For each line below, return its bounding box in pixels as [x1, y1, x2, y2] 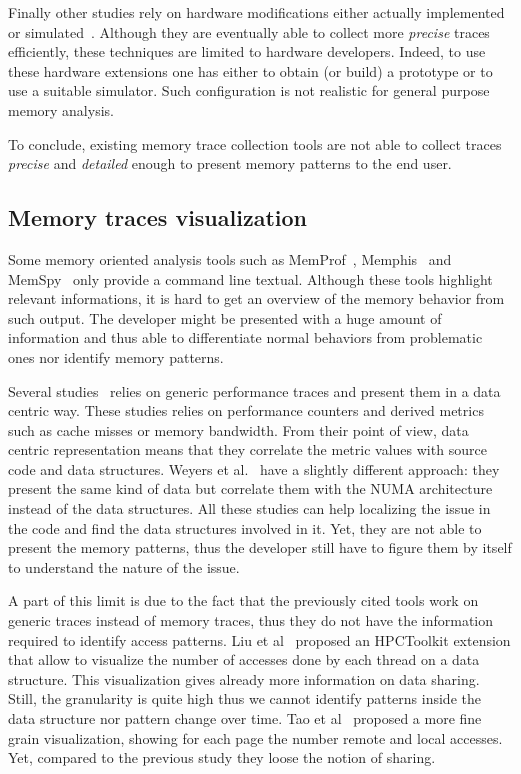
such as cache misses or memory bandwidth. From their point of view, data [8, 419, 469, 440]
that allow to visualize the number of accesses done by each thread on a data [8, 649, 480, 670]
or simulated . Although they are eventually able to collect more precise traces [8, 21, 490, 42]
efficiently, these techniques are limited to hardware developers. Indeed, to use [8, 41, 486, 62]
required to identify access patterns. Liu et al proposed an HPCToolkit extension [8, 629, 511, 650]
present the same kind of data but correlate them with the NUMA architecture [8, 478, 493, 499]
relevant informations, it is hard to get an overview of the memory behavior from [8, 288, 505, 309]
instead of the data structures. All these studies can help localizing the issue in [8, 498, 491, 519]
